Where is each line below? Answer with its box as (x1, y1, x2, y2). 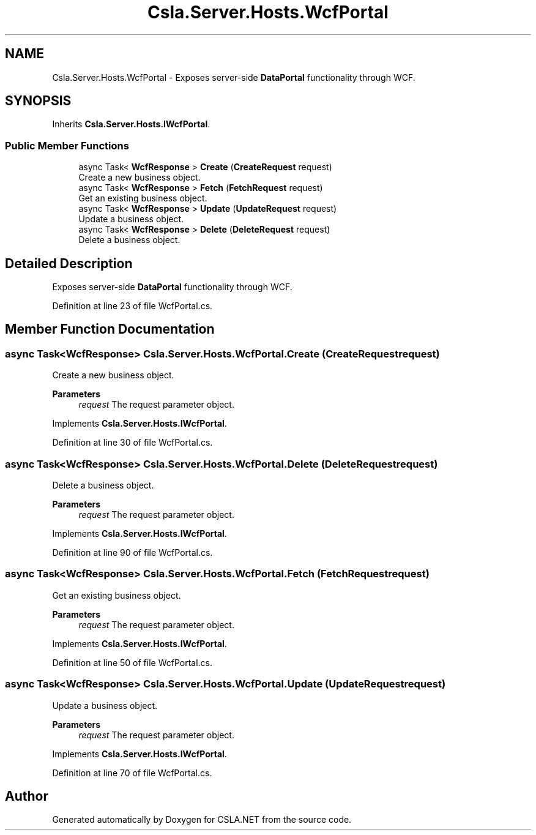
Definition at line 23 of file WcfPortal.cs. (52, 301, 213, 312)
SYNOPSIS (5, 93, 72, 109)
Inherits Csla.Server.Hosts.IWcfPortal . (52, 119, 210, 130)
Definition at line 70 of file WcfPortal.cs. (52, 767, 212, 778)
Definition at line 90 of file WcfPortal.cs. (52, 547, 213, 558)
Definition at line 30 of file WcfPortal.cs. (52, 437, 213, 448)
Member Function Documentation (5, 321, 215, 337)
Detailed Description (5, 255, 133, 271)
